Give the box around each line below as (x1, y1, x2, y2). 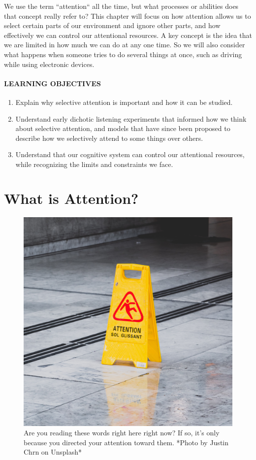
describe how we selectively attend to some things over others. (15, 132, 203, 143)
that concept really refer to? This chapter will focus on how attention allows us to (4, 10, 251, 21)
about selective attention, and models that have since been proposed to (15, 123, 230, 133)
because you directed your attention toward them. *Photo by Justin (24, 437, 229, 447)
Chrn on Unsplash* (24, 447, 82, 457)
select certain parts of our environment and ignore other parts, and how (4, 20, 221, 31)
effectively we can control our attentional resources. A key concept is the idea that (4, 30, 252, 40)
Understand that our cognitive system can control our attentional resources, (15, 149, 245, 160)
